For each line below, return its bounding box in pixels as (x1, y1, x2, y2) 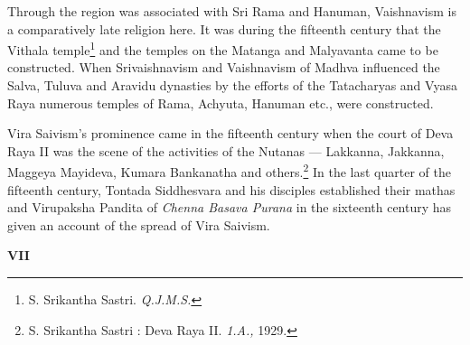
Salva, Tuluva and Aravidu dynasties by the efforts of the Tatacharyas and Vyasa (7, 76, 457, 95)
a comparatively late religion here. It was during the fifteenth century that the (7, 19, 441, 38)
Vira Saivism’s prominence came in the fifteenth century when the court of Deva (7, 124, 454, 143)
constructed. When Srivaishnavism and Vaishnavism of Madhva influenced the (7, 58, 440, 77)
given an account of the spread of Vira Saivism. (7, 215, 270, 234)
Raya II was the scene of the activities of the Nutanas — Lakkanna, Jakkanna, (7, 141, 445, 160)
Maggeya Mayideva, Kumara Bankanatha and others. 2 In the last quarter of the (7, 160, 451, 182)
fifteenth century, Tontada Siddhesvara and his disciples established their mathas (7, 180, 456, 199)
